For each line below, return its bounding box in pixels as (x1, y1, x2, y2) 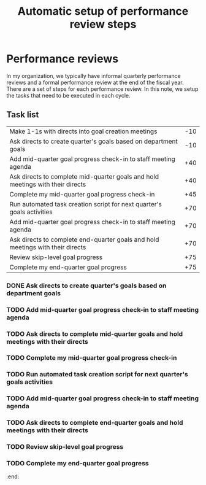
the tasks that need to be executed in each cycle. (6, 91, 131, 99)
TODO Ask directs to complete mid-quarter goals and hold (6, 330, 183, 338)
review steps (69, 17, 137, 31)
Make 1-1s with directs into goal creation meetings (9, 127, 158, 136)
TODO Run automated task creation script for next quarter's (6, 370, 188, 379)
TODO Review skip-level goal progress (6, 443, 124, 451)
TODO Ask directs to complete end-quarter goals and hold (6, 419, 183, 427)
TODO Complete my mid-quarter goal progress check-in (6, 354, 177, 362)
